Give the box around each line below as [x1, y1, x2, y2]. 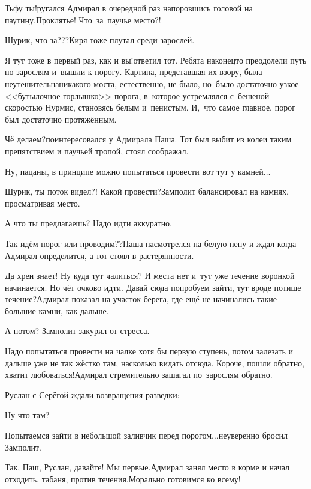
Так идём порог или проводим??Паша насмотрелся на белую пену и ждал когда [5, 237, 297, 249]
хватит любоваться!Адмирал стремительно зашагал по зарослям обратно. [5, 368, 273, 381]
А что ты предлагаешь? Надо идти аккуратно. [5, 217, 173, 229]
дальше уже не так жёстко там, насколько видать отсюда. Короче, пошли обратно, [5, 356, 305, 369]
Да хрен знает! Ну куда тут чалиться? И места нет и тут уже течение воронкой [5, 269, 295, 282]
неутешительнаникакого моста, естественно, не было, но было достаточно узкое [5, 77, 299, 90]
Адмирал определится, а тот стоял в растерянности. [5, 249, 194, 261]
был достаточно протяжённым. [5, 112, 117, 125]
